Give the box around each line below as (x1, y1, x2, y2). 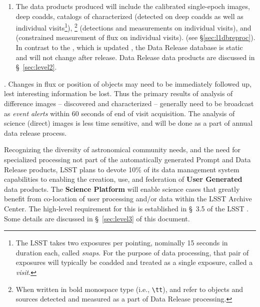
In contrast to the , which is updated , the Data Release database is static (15, 42, 243, 53)
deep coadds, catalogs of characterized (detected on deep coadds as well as (15, 11, 243, 21)
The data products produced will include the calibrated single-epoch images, (15, 1, 250, 11)
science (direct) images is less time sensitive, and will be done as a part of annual (4, 118, 253, 128)
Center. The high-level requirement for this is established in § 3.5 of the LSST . (4, 203, 249, 213)
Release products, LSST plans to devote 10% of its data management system (4, 164, 239, 174)
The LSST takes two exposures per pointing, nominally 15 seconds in (15, 237, 228, 248)
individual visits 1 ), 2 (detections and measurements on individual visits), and (15, 21, 251, 33)
